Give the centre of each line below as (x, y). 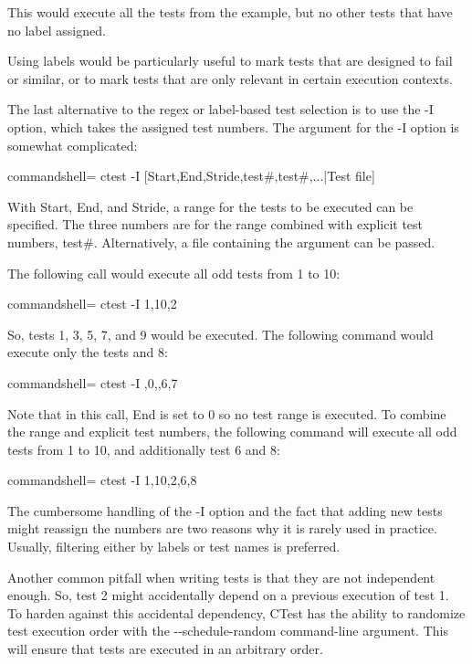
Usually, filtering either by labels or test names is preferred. (174, 547)
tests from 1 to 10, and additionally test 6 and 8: (144, 449)
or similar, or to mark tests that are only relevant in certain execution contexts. (230, 78)
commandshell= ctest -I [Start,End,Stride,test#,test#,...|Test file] (191, 176)
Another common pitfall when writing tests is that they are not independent (221, 577)
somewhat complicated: (73, 145)
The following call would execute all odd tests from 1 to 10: (174, 273)
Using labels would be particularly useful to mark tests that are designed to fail (230, 61)
